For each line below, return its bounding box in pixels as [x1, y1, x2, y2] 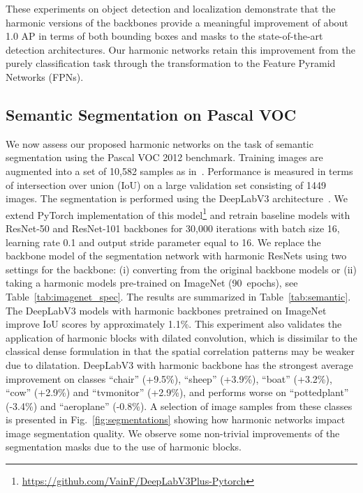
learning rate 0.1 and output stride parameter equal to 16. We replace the [6, 234, 321, 249]
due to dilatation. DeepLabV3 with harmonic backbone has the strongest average [6, 357, 353, 372]
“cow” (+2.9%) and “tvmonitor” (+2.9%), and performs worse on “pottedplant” [6, 385, 349, 400]
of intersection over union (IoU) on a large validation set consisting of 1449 [6, 177, 326, 192]
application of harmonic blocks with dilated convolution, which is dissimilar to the [6, 330, 357, 344]
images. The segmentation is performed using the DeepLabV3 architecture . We [6, 191, 348, 206]
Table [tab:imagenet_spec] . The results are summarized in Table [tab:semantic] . [6, 289, 351, 303]
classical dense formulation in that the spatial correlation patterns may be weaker [6, 344, 355, 358]
